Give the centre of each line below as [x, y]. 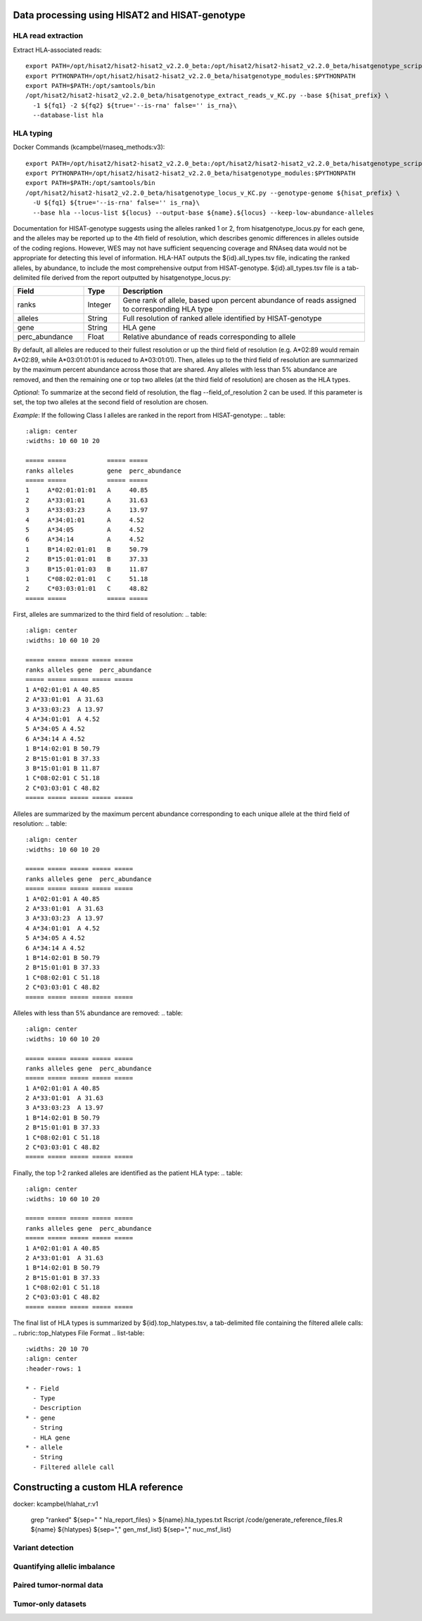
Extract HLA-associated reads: [57, 50]
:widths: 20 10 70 [57, 1349]
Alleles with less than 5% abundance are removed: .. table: [98, 1013]
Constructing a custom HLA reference [98, 1487]
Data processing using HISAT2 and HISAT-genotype [129, 15]
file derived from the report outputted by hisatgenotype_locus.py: [136, 277]
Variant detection [43, 1548]
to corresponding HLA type [168, 309]
